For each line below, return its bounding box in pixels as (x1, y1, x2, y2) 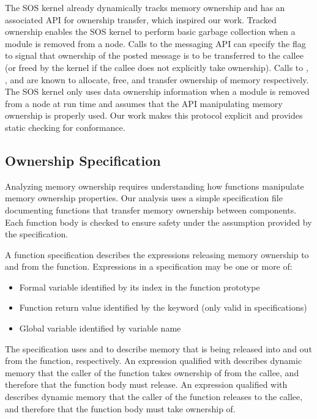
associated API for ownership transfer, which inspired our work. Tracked (5, 13, 277, 26)
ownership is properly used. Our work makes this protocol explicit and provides (5, 109, 303, 122)
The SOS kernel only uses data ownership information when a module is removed (5, 85, 310, 98)
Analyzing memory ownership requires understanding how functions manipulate (5, 179, 304, 192)
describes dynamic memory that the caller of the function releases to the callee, (5, 390, 303, 403)
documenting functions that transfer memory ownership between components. (5, 203, 297, 216)
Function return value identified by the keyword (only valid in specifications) (19, 301, 307, 314)
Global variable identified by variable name (19, 322, 181, 335)
